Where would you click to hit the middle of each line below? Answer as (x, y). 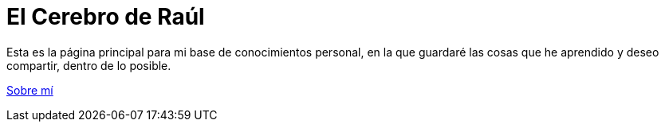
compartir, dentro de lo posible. (89, 65)
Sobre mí (30, 90)
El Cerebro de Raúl (106, 17)
